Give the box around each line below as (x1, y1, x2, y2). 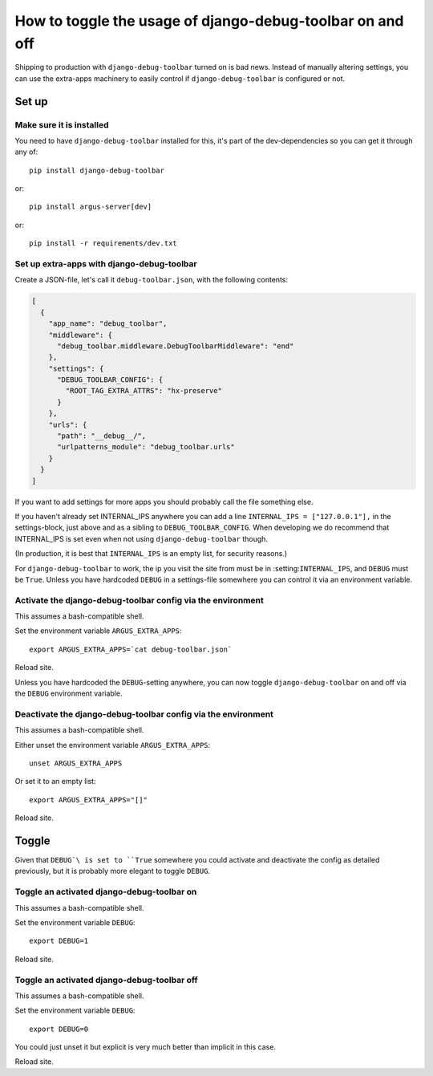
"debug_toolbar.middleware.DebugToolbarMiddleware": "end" (57, 341, 294, 351)
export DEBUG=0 (29, 1024, 89, 1033)
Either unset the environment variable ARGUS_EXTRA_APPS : (14, 740, 211, 749)
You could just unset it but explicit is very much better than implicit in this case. (14, 1042, 277, 1052)
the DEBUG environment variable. (14, 688, 123, 698)
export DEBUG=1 (29, 936, 89, 946)
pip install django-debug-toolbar (29, 165, 164, 175)
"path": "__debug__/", (57, 432, 147, 441)
